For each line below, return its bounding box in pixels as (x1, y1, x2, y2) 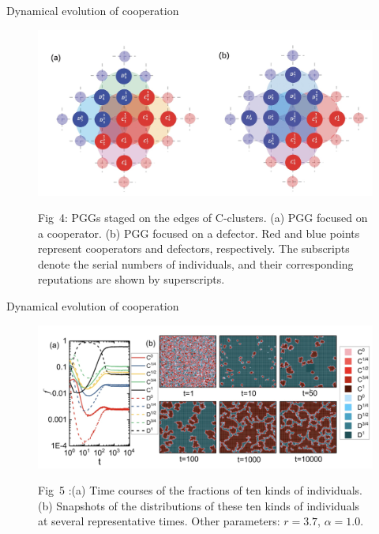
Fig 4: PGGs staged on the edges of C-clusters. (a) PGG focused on (38, 209, 368, 226)
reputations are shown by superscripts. (38, 271, 225, 288)
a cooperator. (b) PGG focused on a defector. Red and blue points (38, 224, 360, 241)
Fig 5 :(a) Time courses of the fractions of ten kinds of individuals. (38, 482, 362, 498)
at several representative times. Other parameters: (38, 513, 280, 529)
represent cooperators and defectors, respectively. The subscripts (38, 240, 350, 257)
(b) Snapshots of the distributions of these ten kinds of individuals (38, 497, 360, 513)
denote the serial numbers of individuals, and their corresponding (38, 255, 354, 272)
